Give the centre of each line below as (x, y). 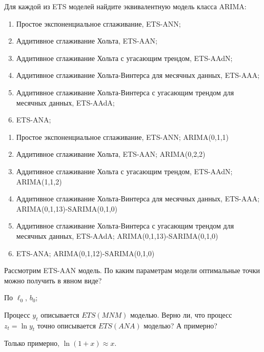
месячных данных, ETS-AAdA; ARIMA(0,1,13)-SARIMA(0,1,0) (117, 235)
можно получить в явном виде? (53, 280)
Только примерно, (32, 343)
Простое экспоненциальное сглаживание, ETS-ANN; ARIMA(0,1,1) (123, 137)
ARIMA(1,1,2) (39, 181)
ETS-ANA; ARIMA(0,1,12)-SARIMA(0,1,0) (85, 253)
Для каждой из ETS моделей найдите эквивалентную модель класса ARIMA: (125, 6)
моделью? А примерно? (180, 325)
